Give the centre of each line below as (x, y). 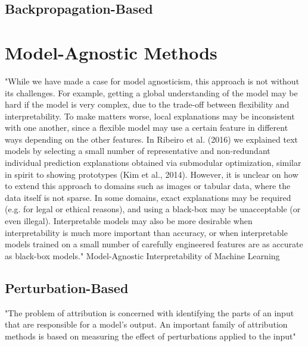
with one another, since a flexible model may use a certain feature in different (147, 128)
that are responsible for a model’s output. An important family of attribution (146, 324)
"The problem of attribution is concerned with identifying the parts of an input (150, 312)
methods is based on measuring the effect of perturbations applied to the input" (150, 336)
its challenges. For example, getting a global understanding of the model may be (151, 92)
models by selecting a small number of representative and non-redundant (138, 151)
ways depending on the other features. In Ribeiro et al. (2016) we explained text (152, 139)
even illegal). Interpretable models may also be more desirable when (129, 221)
